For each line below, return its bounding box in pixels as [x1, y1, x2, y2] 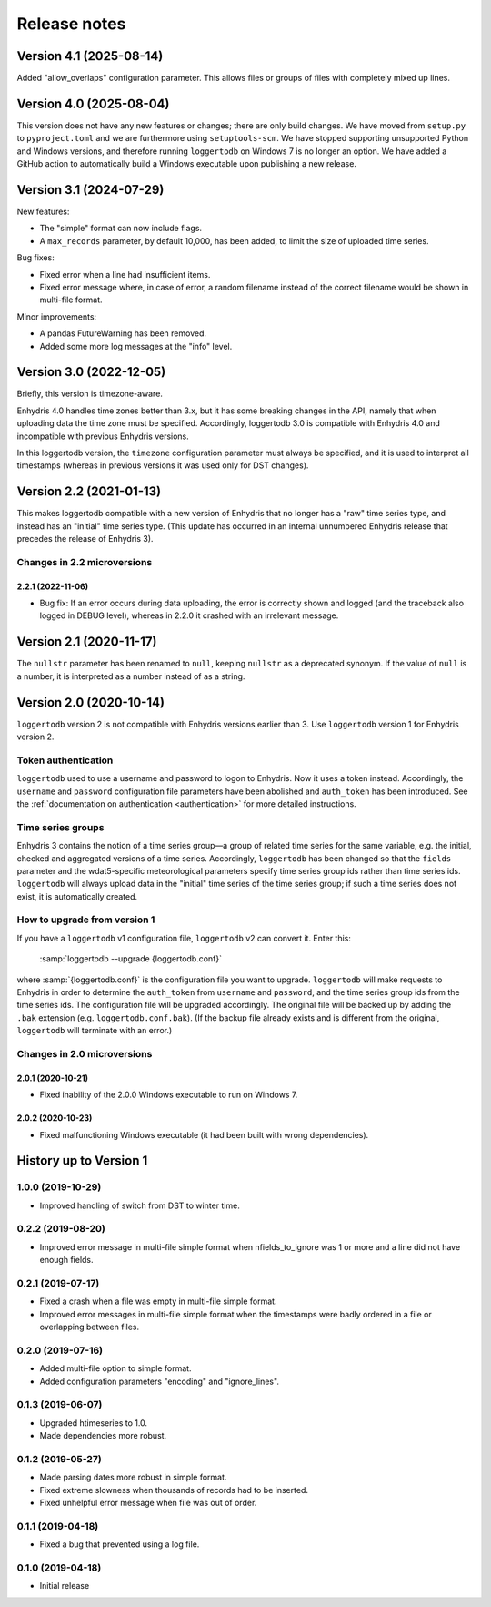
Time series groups [16, 820, 105, 833]
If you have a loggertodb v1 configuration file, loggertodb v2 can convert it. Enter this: [16, 932, 352, 943]
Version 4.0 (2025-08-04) [16, 96, 170, 111]
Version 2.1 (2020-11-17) [16, 634, 157, 650]
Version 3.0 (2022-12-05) [16, 364, 166, 380]
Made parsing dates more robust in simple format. [39, 1471, 227, 1483]
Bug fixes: [16, 252, 55, 263]
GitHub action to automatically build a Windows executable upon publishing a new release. [16, 158, 356, 169]
